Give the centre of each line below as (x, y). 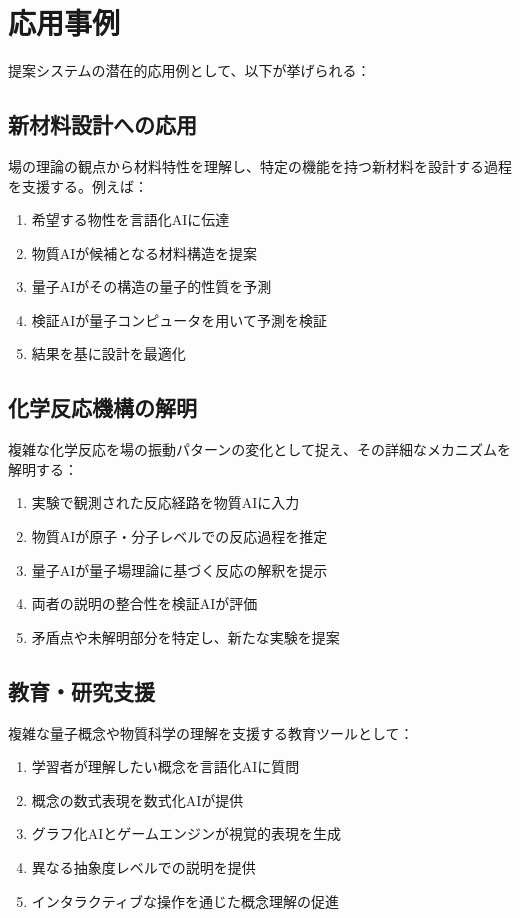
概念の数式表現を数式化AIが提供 (137, 799)
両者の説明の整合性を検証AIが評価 (144, 603)
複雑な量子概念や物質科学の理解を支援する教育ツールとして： (211, 732)
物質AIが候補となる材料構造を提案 (144, 252)
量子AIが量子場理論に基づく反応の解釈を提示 (179, 569)
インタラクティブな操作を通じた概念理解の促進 (185, 900)
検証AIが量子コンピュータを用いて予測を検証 (179, 319)
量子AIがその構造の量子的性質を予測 (151, 286)
